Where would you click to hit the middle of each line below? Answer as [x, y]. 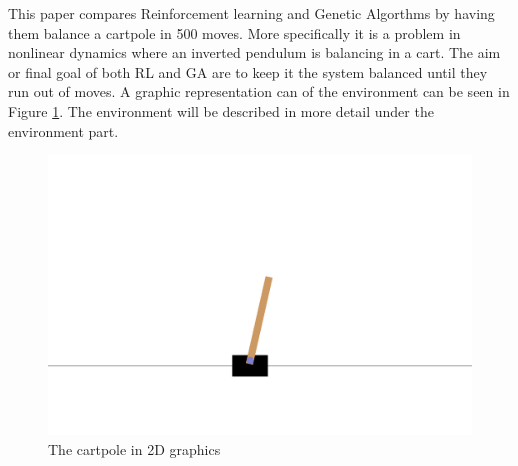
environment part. [63, 130]
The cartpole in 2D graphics [134, 448]
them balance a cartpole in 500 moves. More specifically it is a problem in [234, 32]
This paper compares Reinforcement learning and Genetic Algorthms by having [251, 13]
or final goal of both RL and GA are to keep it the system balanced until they [248, 71]
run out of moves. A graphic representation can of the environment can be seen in [259, 91]
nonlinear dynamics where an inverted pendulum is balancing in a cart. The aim [254, 52]
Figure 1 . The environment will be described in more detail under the [221, 110]
